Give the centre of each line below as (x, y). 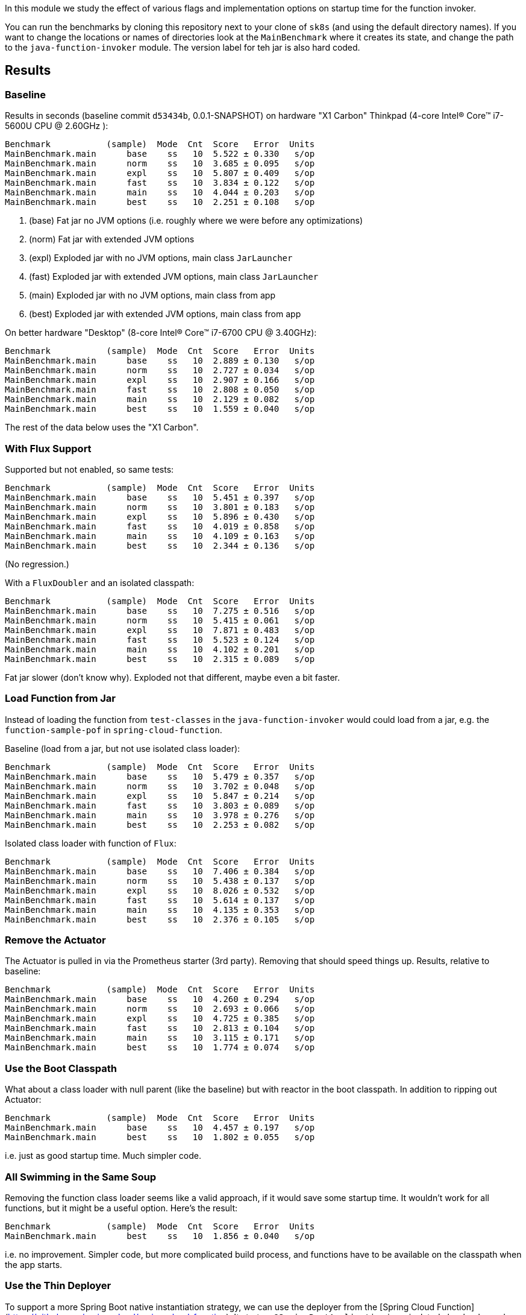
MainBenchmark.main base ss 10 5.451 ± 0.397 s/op (160, 497)
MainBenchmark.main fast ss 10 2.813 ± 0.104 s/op (160, 1028)
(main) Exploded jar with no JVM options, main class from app (152, 295)
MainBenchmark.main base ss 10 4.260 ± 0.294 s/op (160, 999)
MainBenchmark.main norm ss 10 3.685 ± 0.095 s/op (160, 164)
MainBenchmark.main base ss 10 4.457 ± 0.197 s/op (160, 1128)
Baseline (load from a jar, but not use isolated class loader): (123, 748)
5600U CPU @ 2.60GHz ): (57, 126)
